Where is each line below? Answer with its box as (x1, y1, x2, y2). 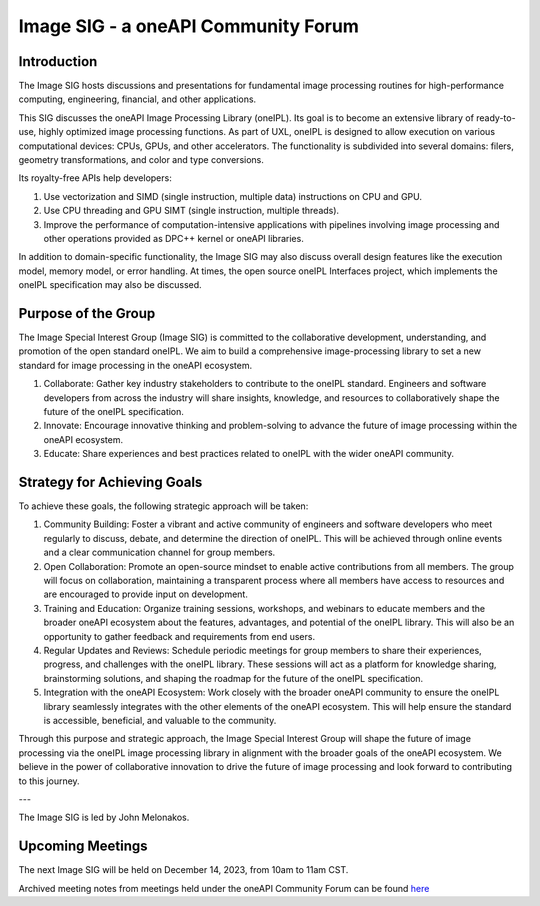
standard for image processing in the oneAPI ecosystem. (18, 359, 253, 371)
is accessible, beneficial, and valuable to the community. (43, 714, 277, 726)
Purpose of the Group (18, 305, 156, 322)
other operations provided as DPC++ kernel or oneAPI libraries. (43, 232, 304, 244)
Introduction (18, 53, 98, 70)
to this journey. (18, 775, 80, 787)
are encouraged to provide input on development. (43, 588, 249, 600)
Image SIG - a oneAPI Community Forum (18, 15, 359, 37)
